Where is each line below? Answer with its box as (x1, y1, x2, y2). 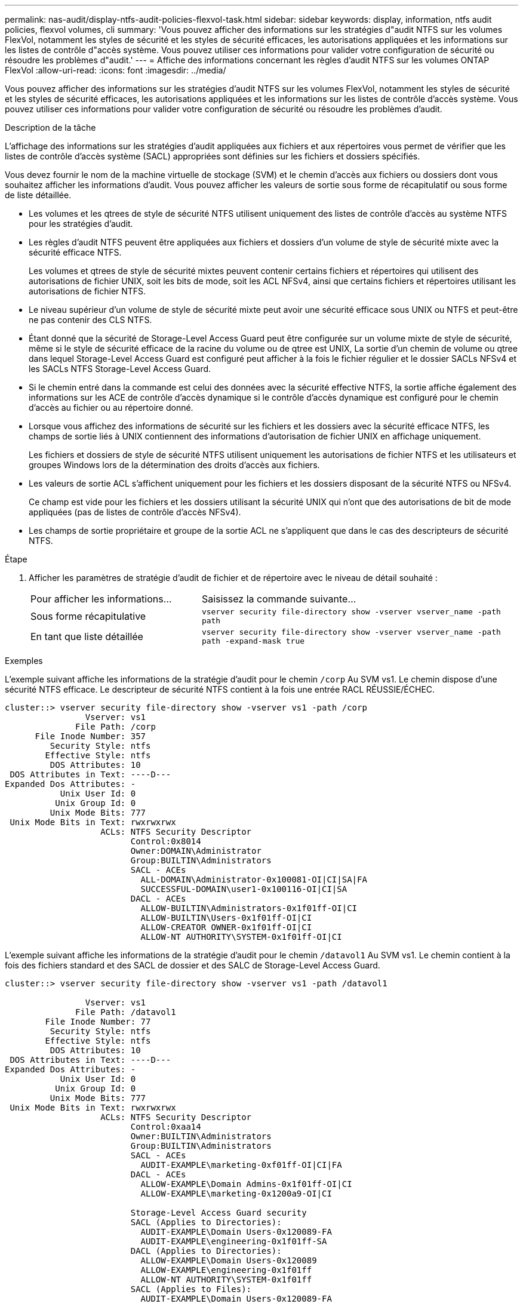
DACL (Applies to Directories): (130, 1246, 282, 1256)
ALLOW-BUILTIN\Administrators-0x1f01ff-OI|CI (140, 903, 358, 913)
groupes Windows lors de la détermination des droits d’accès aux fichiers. (29, 460, 320, 470)
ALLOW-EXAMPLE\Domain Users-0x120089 (140, 1256, 317, 1265)
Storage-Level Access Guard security (130, 1208, 307, 1217)
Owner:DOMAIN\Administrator (130, 846, 261, 856)
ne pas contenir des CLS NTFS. (29, 315, 152, 325)
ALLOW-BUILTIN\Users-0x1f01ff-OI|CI (140, 913, 312, 922)
